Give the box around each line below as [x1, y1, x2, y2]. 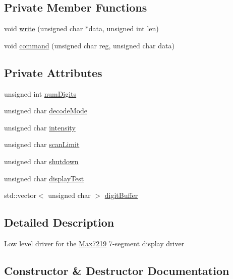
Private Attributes [4, 64, 102, 80]
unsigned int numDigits [4, 88, 77, 99]
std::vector [4, 190, 36, 200]
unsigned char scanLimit [4, 139, 80, 150]
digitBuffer [104, 190, 138, 200]
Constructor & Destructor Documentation [4, 262, 229, 278]
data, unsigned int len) [88, 23, 159, 34]
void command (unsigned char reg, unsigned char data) [4, 40, 174, 50]
